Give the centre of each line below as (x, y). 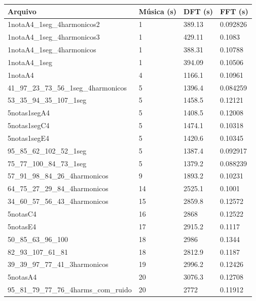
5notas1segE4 (29, 138)
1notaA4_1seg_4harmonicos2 (54, 24)
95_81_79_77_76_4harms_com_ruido (70, 290)
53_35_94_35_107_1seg (47, 100)
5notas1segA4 (29, 113)
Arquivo (22, 11)
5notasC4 (22, 214)
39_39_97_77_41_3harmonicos (58, 264)
